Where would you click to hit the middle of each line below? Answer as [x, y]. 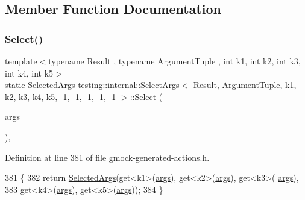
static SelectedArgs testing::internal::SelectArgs [92, 85]
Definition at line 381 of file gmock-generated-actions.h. [107, 157]
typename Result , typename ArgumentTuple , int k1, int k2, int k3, [175, 61]
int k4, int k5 [29, 73]
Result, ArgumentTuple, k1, [245, 85]
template [21, 61]
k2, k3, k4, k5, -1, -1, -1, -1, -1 [61, 96]
